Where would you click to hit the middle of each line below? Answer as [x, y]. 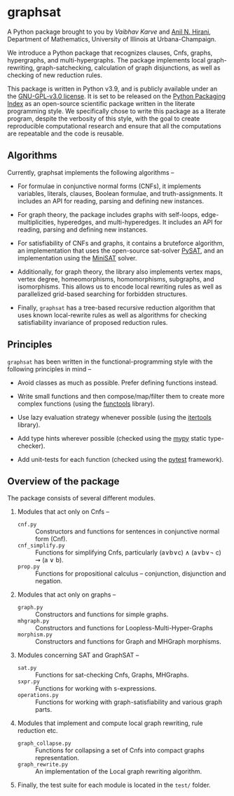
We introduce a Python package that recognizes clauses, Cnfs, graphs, [110, 53]
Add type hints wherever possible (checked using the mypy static [112, 438]
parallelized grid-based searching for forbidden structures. [102, 294]
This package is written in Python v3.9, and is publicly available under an [112, 88]
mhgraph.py [33, 621]
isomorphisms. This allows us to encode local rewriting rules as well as [119, 286]
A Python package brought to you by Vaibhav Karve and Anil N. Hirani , [109, 32]
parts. [43, 710]
